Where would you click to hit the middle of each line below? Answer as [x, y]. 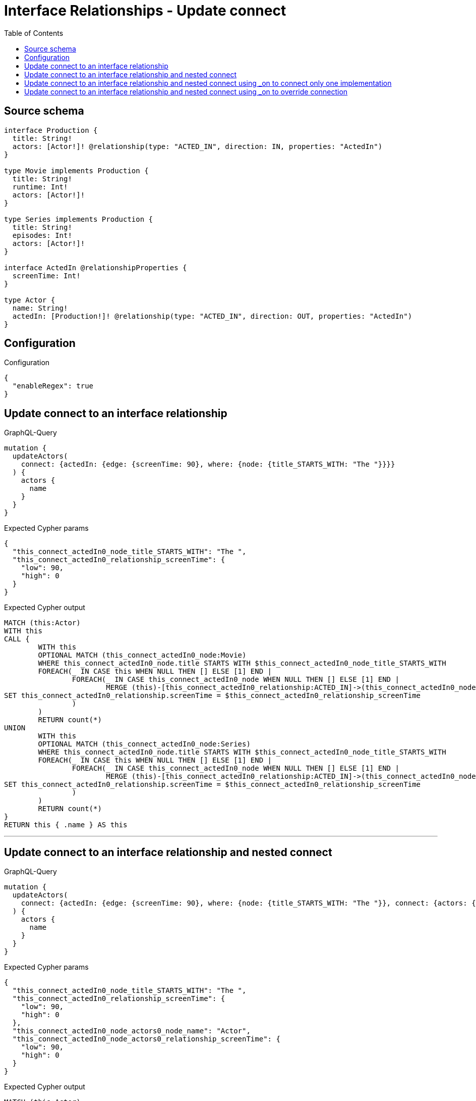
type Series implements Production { [79, 219]
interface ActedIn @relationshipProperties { [96, 267]
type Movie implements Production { [76, 170]
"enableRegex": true [53, 386]
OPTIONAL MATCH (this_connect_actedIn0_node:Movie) [142, 655]
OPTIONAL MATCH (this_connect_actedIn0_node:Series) [144, 744]
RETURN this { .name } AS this [66, 825]
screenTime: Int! [46, 276]
